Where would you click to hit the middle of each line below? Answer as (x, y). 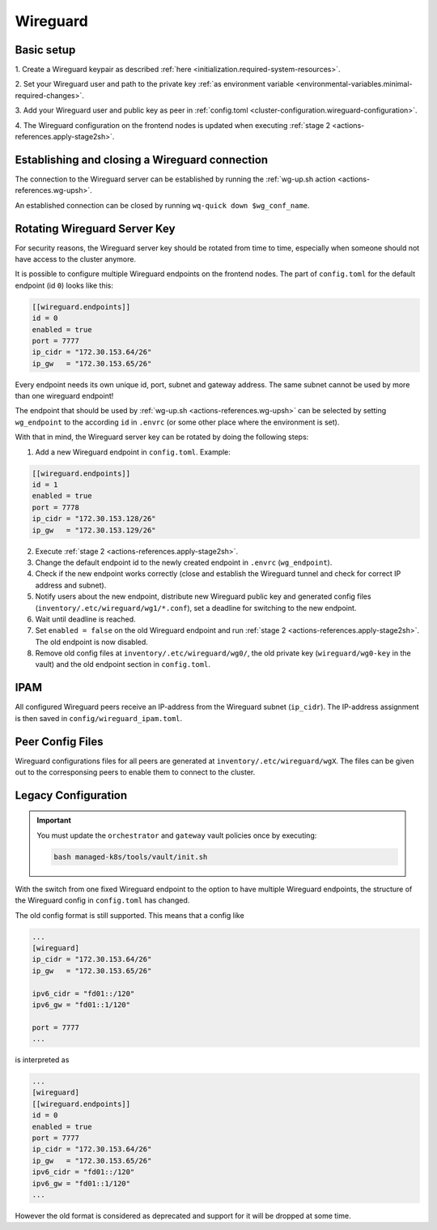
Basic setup (45, 50)
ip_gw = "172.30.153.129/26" (94, 530)
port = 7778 (56, 507)
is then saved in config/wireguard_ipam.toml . (99, 718)
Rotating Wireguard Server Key (95, 228)
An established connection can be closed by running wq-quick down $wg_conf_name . (163, 205)
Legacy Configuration (71, 795)
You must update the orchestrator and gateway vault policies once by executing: (177, 835)
